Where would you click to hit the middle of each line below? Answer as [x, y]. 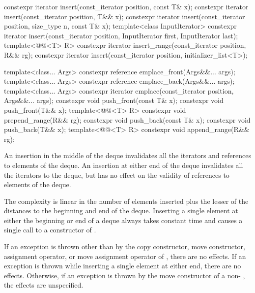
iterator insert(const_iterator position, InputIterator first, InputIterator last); [121, 35]
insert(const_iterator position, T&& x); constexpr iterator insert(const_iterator [125, 16]
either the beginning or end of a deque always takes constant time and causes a [123, 220]
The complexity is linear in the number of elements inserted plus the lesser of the [126, 201]
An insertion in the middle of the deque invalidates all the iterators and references [127, 155]
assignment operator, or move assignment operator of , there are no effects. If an [125, 256]
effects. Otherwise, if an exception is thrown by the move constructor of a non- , [125, 275]
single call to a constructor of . [50, 230]
